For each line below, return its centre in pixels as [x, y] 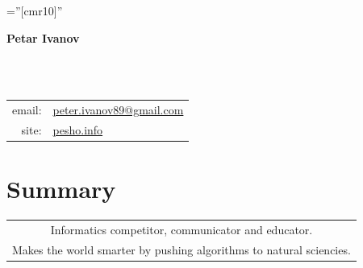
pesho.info [78, 129]
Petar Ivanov [43, 37]
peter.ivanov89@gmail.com [118, 110]
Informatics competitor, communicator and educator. [181, 229]
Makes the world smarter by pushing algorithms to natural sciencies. [181, 249]
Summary [61, 189]
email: [27, 110]
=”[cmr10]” [35, 10]
